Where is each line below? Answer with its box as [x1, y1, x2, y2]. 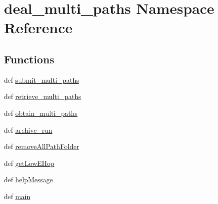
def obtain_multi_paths [4, 107, 78, 118]
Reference [4, 17, 73, 38]
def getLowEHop [4, 157, 54, 168]
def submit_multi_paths [4, 74, 79, 85]
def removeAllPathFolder [4, 141, 80, 152]
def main [4, 191, 31, 201]
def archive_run [4, 124, 52, 135]
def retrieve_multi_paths [4, 91, 81, 102]
